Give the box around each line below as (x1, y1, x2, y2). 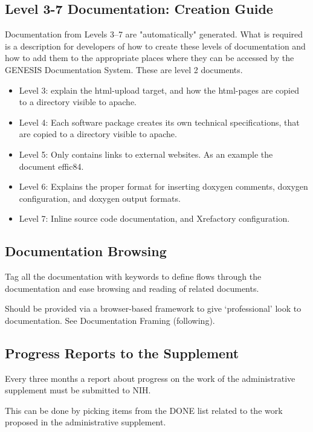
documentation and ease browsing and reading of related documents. (5, 282, 259, 294)
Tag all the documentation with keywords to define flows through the (5, 270, 262, 283)
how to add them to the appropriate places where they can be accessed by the (5, 51, 294, 64)
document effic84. (19, 160, 84, 172)
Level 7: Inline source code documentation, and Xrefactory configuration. (19, 212, 290, 225)
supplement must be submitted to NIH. (5, 384, 151, 396)
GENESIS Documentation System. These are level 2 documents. (5, 63, 243, 76)
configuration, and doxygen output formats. (19, 192, 181, 204)
